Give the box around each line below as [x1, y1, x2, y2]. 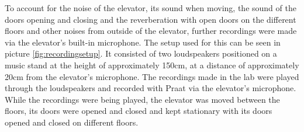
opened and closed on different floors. [5, 116, 139, 128]
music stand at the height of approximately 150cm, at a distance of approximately [5, 58, 299, 71]
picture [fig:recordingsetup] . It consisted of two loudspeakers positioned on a [5, 47, 277, 60]
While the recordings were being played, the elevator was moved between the [5, 93, 280, 105]
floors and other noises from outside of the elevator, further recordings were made [5, 25, 297, 37]
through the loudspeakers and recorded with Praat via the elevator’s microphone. [5, 82, 296, 94]
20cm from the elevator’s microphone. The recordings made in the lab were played [5, 70, 299, 82]
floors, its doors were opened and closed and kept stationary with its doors [5, 105, 272, 117]
